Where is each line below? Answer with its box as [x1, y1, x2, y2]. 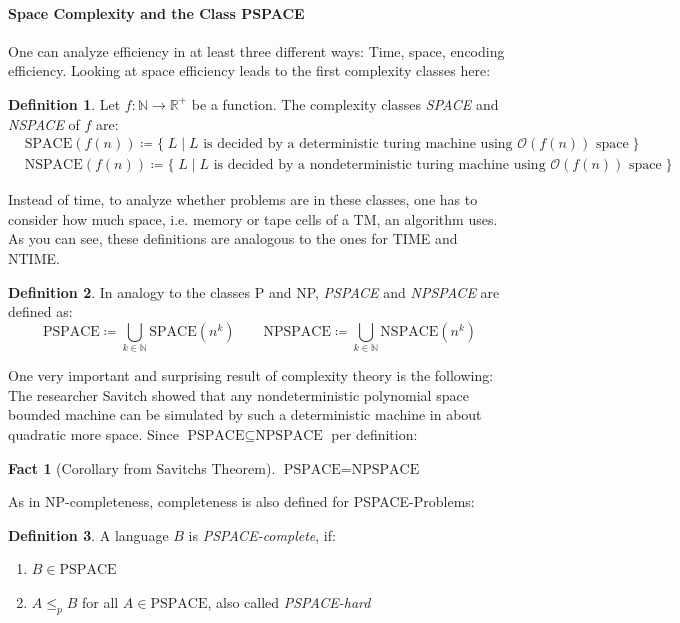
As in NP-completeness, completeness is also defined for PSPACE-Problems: [8, 491, 475, 512]
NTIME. [8, 248, 60, 269]
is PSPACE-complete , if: [188, 524, 336, 545]
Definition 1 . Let [8, 93, 121, 114]
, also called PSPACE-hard [207, 591, 371, 612]
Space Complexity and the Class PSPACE [8, 2, 305, 23]
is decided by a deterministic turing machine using [203, 137, 513, 152]
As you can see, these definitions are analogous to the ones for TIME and [8, 228, 458, 249]
